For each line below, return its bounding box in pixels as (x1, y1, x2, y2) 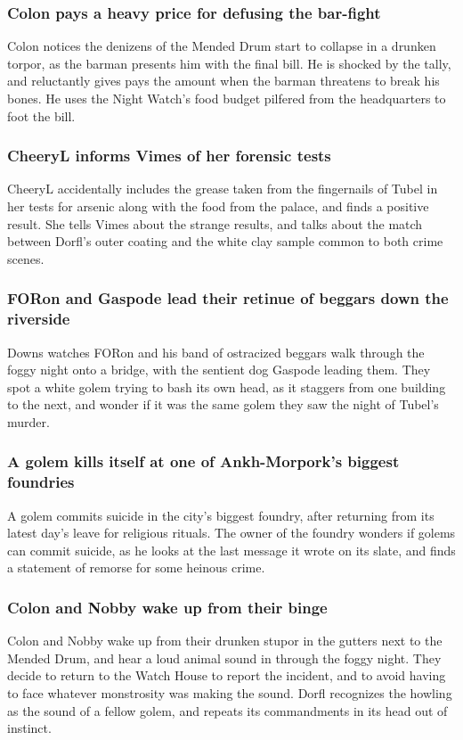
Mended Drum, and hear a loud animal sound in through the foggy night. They (7, 648, 442, 667)
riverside (7, 308, 70, 330)
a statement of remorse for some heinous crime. (7, 558, 265, 577)
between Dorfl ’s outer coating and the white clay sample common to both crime (7, 232, 443, 251)
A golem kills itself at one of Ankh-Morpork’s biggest (7, 450, 400, 473)
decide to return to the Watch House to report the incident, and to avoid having (7, 666, 446, 685)
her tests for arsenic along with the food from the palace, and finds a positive (7, 197, 429, 215)
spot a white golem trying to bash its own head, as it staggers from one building (7, 377, 446, 396)
